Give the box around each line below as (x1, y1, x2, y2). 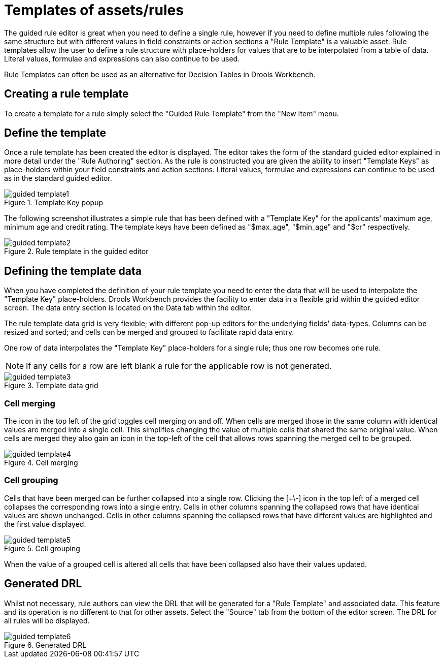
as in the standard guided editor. (4, 174, 112, 183)
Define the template (4, 127, 107, 140)
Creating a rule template (4, 87, 129, 101)
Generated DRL (4, 577, 82, 590)
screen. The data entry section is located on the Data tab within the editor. (4, 303, 252, 312)
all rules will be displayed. (4, 616, 90, 625)
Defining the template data (4, 264, 142, 277)
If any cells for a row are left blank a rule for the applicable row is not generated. (26, 361, 332, 371)
